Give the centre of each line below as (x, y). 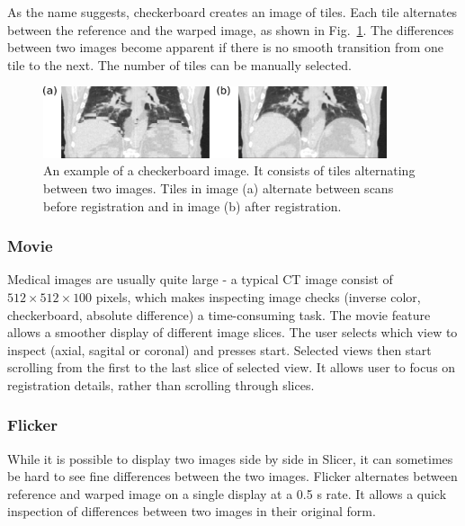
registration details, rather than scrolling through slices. (161, 384)
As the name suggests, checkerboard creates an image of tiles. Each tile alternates (232, 12)
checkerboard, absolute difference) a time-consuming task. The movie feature (219, 314)
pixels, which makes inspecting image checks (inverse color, (258, 296)
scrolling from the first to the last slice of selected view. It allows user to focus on (232, 367)
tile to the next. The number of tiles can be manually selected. (179, 64)
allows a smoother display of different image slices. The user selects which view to (232, 332)
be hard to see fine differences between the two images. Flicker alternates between (232, 476)
